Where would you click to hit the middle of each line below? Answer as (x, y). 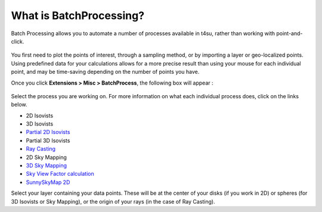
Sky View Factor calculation (60, 174)
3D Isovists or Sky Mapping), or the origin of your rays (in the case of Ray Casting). (113, 201)
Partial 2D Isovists (48, 132)
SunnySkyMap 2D (48, 182)
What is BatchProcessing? (78, 15)
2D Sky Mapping (46, 157)
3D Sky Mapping (47, 166)
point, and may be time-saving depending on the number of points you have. (105, 72)
